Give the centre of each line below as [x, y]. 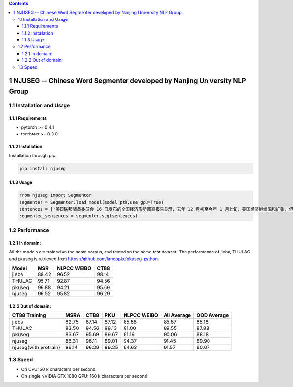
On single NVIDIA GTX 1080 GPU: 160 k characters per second [84, 376]
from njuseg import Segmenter [55, 195]
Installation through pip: [33, 155]
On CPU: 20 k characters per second [58, 369]
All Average [178, 315]
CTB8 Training [29, 315]
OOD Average [213, 315]
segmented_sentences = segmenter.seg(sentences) [79, 216]
